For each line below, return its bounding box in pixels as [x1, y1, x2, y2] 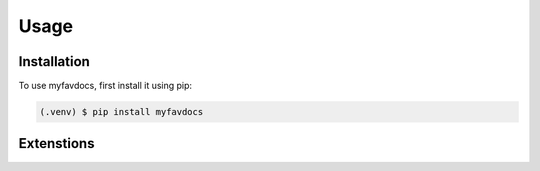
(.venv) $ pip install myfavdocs [39, 106, 204, 118]
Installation [18, 53, 90, 70]
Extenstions [18, 135, 95, 152]
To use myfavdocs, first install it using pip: [18, 80, 193, 92]
